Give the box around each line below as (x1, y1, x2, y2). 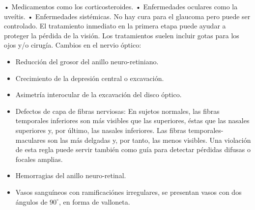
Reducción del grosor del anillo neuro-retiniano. (15, 56, 159, 66)
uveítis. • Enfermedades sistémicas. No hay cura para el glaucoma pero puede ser (4, 11, 251, 21)
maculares (15, 134, 46, 145)
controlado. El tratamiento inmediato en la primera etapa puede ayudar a (4, 21, 226, 31)
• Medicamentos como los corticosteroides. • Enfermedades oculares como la (4, 1, 238, 11)
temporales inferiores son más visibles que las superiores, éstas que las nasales (15, 115, 250, 126)
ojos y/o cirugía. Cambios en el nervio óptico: (4, 40, 142, 50)
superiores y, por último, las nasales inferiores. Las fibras (15, 125, 186, 135)
